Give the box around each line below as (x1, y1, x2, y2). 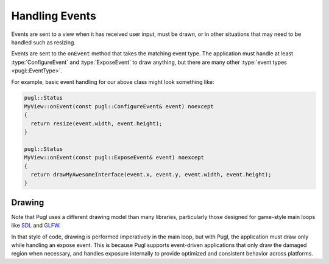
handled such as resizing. (11, 38, 76, 46)
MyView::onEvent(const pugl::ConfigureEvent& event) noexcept (24, 103, 214, 109)
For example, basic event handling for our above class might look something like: (11, 78, 214, 85)
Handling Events (11, 9, 97, 23)
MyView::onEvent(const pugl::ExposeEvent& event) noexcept (24, 154, 204, 161)
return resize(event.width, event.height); (30, 120, 163, 127)
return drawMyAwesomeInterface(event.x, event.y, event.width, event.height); (30, 171, 272, 178)
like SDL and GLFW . (11, 222, 61, 229)
